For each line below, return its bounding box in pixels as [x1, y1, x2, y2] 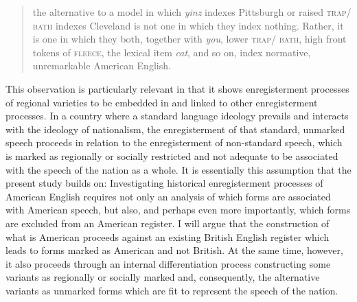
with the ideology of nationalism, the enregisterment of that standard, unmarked [5, 121, 345, 136]
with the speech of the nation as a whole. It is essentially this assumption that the [5, 162, 352, 176]
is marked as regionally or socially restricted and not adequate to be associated [5, 148, 338, 163]
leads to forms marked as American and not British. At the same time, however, [5, 243, 343, 257]
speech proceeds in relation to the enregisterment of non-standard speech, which [5, 135, 343, 150]
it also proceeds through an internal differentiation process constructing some [5, 256, 331, 270]
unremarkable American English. [32, 58, 171, 73]
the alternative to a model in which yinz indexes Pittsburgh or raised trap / [32, 5, 352, 19]
